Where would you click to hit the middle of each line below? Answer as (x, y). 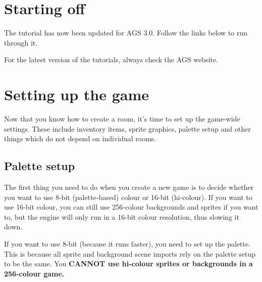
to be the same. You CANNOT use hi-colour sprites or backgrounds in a (128, 264)
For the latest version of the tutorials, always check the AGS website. (111, 59)
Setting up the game (77, 94)
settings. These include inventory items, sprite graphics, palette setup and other (127, 128)
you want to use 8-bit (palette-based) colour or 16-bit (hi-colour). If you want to (128, 197)
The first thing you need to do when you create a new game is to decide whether (129, 187)
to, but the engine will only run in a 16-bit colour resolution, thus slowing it (122, 216)
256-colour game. (34, 273)
